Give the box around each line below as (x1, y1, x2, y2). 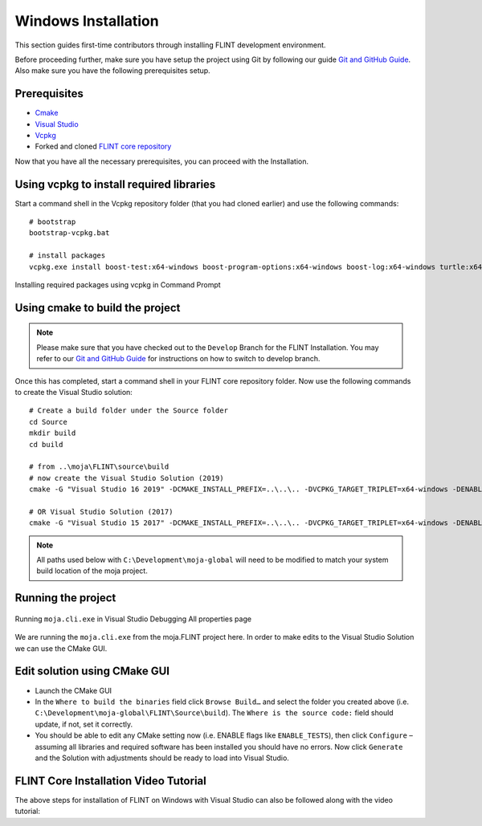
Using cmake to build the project (14, 301, 181, 315)
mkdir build (29, 429, 76, 437)
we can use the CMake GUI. (14, 643, 108, 653)
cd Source (29, 417, 67, 426)
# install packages (29, 251, 106, 260)
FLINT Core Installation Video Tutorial (14, 774, 206, 787)
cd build (29, 440, 63, 449)
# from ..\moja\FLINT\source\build (29, 462, 170, 471)
